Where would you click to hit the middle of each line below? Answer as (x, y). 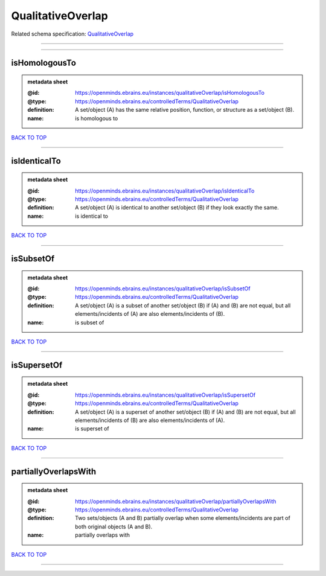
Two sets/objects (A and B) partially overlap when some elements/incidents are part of (183, 518)
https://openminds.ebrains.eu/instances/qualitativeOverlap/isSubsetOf (163, 289)
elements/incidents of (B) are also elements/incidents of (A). (150, 420)
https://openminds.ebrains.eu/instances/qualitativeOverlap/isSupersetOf (165, 395)
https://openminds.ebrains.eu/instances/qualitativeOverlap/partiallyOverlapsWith (176, 501)
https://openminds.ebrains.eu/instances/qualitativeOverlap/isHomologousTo (170, 93)
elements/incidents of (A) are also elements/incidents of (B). (150, 314)
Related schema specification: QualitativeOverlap (72, 34)
